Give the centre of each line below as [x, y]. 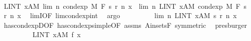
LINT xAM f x [57, 34]
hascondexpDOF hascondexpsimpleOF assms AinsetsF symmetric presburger [125, 25]
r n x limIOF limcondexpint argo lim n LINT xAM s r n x [120, 15]
